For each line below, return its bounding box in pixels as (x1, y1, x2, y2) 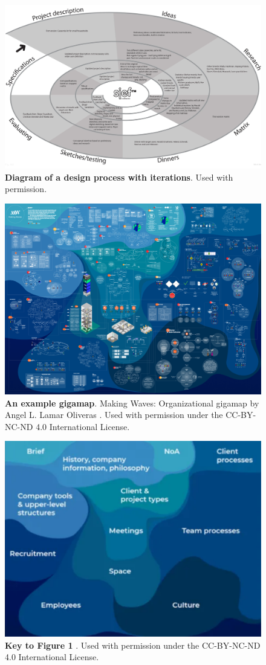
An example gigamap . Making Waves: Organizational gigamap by (5, 396, 259, 409)
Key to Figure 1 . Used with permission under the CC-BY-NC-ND (5, 638, 261, 651)
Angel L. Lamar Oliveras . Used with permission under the (5, 408, 223, 421)
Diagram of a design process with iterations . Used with (5, 170, 233, 183)
